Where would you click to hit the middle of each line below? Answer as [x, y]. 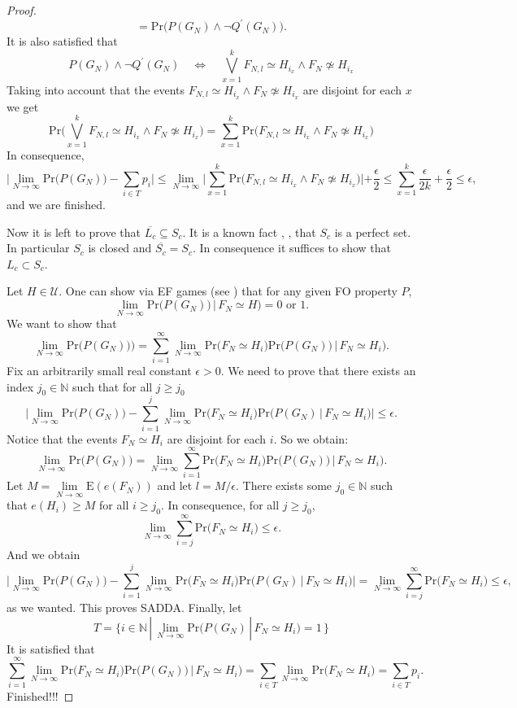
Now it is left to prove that [74, 232]
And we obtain [43, 555]
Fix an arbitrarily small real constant [99, 371]
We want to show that [62, 323]
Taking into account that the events [96, 89]
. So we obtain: [311, 438]
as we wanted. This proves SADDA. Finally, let [124, 607]
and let [175, 485]
